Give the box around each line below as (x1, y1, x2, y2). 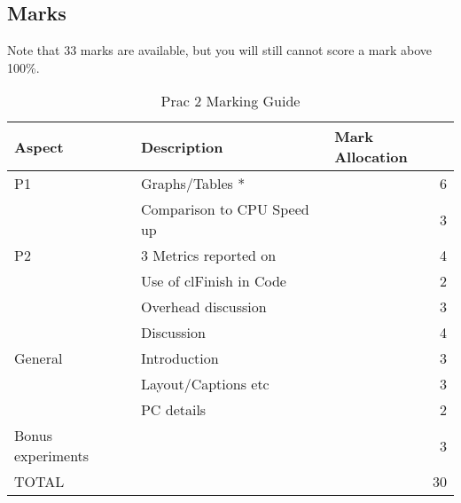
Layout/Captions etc (140, 373, 270, 395)
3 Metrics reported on (140, 245, 277, 266)
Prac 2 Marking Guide (160, 90, 301, 112)
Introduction (140, 348, 219, 369)
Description (140, 136, 223, 157)
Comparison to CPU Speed (140, 199, 309, 220)
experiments (14, 445, 90, 467)
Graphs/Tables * (140, 173, 246, 194)
